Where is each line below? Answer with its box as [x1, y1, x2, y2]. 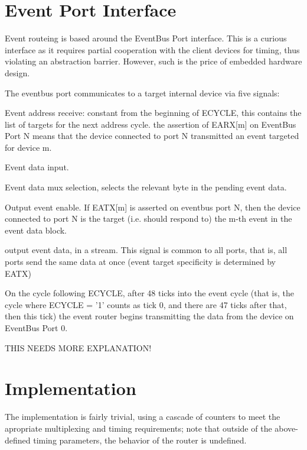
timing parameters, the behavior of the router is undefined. [33, 433, 247, 446]
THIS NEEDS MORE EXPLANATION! [5, 341, 152, 354]
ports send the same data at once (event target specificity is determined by [5, 255, 276, 268]
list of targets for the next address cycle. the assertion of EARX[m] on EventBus [5, 118, 296, 130]
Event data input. [5, 161, 69, 173]
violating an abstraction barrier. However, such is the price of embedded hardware [5, 55, 302, 67]
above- [275, 422, 298, 434]
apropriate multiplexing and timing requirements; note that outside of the [5, 422, 272, 434]
